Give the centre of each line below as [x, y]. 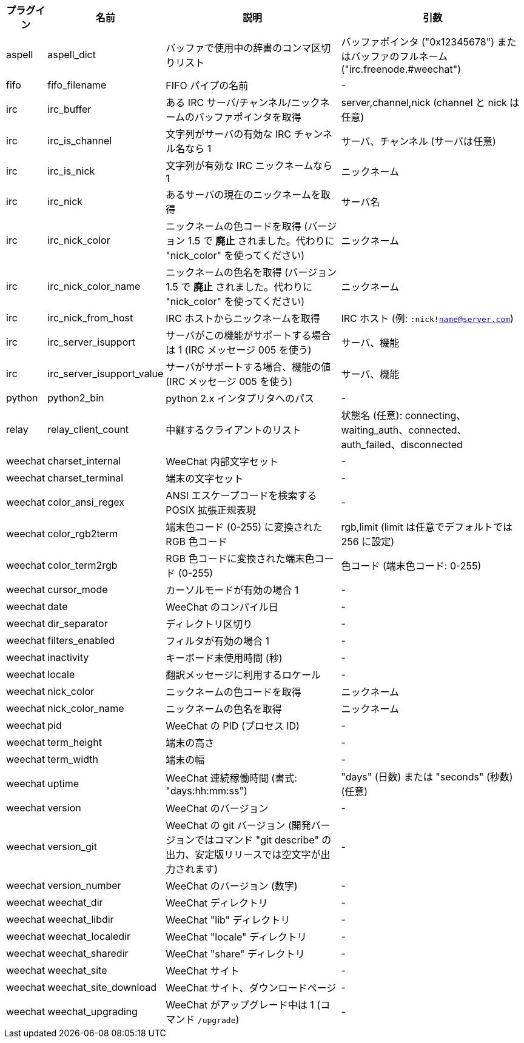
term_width [73, 759]
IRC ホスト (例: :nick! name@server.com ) [427, 318]
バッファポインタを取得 [248, 117]
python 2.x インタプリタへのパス [240, 398]
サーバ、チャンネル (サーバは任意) [418, 141]
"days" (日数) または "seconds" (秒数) [427, 777]
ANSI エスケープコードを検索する [241, 495]
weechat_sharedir [88, 953]
